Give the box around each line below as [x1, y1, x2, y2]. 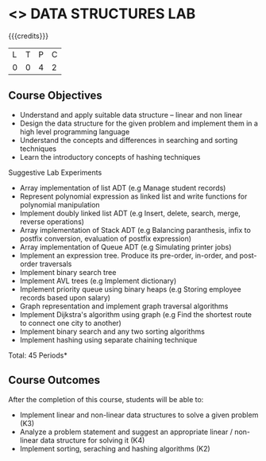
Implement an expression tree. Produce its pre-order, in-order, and [19, 250, 238, 260]
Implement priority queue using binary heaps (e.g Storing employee [19, 284, 241, 294]
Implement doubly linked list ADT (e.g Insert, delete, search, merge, [19, 208, 241, 218]
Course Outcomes [8, 374, 101, 387]
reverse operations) [19, 216, 85, 227]
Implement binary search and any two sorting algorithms [19, 327, 205, 336]
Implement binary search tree [19, 267, 117, 277]
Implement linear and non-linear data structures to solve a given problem [19, 410, 259, 420]
